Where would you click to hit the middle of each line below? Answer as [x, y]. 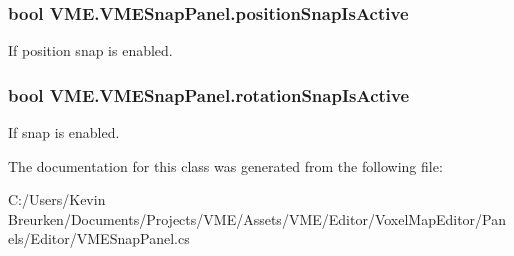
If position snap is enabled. [90, 50]
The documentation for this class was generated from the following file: [225, 165]
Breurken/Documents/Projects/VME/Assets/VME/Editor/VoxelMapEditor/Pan [257, 218]
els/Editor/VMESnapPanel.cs [99, 238]
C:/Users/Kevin [57, 199]
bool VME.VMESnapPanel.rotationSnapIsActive [209, 94]
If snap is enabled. [64, 132]
